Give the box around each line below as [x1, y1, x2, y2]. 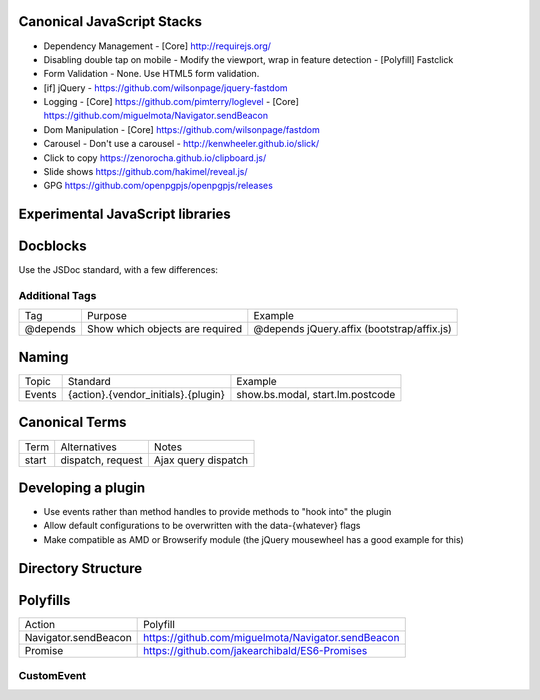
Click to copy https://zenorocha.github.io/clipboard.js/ [43, 151, 267, 164]
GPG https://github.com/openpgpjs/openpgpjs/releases [43, 180, 274, 192]
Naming [18, 348, 69, 365]
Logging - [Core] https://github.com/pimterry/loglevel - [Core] [43, 96, 300, 108]
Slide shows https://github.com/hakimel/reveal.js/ [43, 166, 248, 178]
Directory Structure [18, 560, 143, 577]
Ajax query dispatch [153, 453, 249, 467]
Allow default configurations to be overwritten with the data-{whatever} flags [43, 520, 361, 532]
